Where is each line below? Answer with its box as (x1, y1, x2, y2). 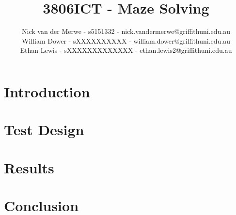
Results (4, 157, 54, 177)
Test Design (4, 120, 84, 139)
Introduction (4, 81, 90, 101)
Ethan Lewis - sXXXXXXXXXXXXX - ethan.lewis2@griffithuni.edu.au (20, 45, 232, 55)
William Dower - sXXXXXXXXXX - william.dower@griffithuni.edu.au (21, 35, 231, 46)
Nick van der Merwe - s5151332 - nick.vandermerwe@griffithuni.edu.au (22, 26, 230, 36)
